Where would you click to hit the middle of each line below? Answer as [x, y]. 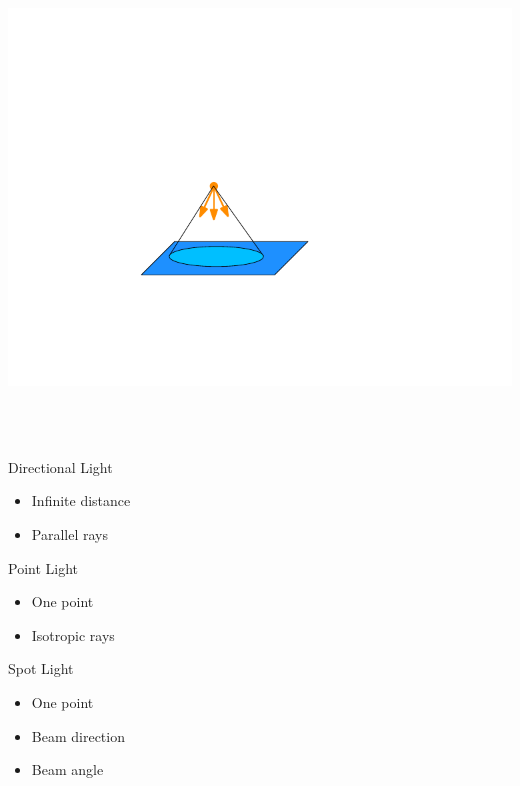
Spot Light [41, 668]
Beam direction [78, 735]
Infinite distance [81, 500]
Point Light [43, 567]
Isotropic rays [73, 634]
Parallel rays [69, 533]
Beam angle [67, 769]
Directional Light [60, 466]
